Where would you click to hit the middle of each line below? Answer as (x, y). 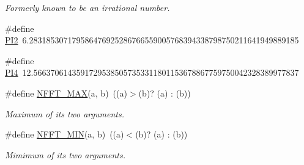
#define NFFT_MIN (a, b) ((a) (65, 134)
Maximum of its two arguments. (65, 113)
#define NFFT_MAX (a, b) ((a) (66, 93)
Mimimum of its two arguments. (65, 154)
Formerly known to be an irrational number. (87, 7)
